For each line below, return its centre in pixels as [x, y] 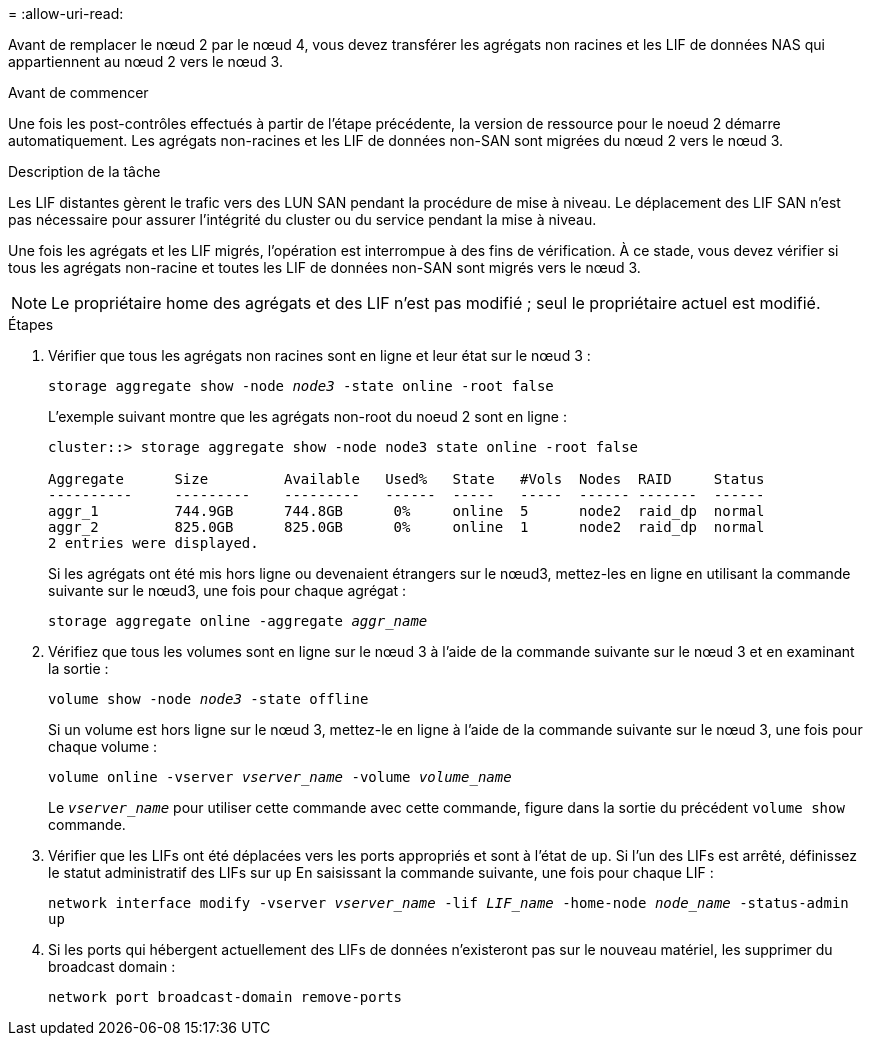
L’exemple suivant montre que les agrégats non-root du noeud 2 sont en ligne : [307, 416]
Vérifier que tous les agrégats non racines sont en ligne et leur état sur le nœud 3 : [319, 355]
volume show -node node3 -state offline [208, 699]
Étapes [31, 324]
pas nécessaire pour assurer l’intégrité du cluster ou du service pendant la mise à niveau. [302, 219]
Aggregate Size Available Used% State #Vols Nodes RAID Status [406, 479]
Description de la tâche [84, 171]
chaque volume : [103, 746]
